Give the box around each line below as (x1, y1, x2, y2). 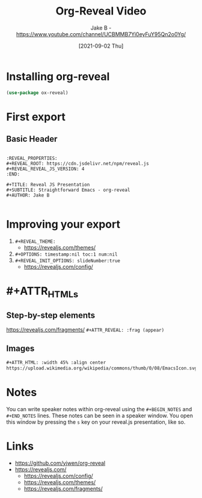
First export (6, 110, 66, 124)
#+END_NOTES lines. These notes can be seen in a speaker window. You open (6, 412, 194, 419)
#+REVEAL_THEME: (14, 238, 56, 245)
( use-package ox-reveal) (6, 89, 69, 96)
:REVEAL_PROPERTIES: (6, 155, 58, 161)
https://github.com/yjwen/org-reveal (14, 459, 106, 467)
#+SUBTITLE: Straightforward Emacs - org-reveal (6, 187, 130, 193)
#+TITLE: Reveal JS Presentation (6, 181, 90, 188)
